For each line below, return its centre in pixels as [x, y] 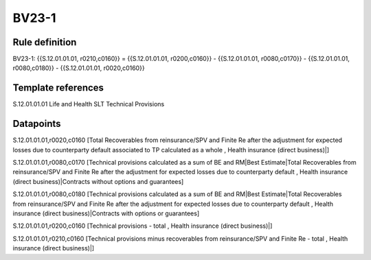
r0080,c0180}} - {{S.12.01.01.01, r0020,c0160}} [79, 68]
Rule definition [45, 42]
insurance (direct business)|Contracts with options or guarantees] [106, 213]
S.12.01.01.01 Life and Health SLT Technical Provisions [89, 104]
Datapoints [37, 124]
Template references [58, 88]
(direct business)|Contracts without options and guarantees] [98, 181]
